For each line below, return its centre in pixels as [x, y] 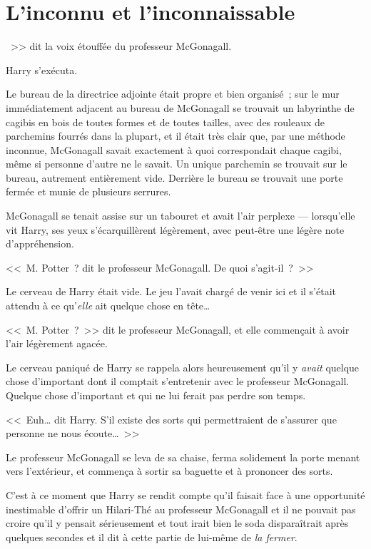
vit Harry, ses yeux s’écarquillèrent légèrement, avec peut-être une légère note [175, 229]
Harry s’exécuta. [42, 70]
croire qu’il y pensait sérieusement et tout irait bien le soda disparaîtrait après [177, 523]
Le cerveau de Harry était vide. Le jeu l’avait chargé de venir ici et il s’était [171, 291]
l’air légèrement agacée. [57, 343]
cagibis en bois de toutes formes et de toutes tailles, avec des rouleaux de [165, 122]
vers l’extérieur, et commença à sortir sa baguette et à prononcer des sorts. [169, 471]
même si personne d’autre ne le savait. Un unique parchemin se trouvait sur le [177, 164]
